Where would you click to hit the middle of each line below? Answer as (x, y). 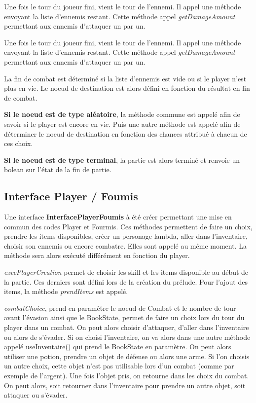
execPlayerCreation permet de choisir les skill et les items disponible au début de (126, 272)
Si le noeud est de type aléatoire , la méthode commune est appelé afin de (122, 114)
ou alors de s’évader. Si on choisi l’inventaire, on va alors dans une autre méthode (127, 337)
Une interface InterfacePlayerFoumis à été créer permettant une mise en (118, 217)
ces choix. (18, 143)
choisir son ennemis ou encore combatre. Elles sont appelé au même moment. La (125, 245)
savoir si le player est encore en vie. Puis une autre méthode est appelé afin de (122, 124)
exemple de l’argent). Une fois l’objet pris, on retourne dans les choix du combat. (127, 376)
